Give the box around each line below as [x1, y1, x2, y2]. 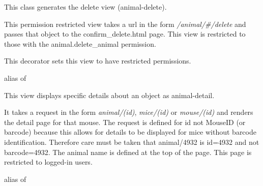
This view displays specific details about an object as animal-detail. [4, 89, 215, 100]
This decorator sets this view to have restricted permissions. [4, 55, 191, 66]
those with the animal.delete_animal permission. [4, 38, 156, 49]
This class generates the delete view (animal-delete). [4, 2, 167, 12]
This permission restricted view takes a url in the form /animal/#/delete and [4, 18, 246, 29]
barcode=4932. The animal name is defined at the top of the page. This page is [4, 146, 252, 157]
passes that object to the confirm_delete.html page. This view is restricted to [4, 28, 246, 39]
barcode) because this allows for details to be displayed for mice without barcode [4, 127, 256, 137]
